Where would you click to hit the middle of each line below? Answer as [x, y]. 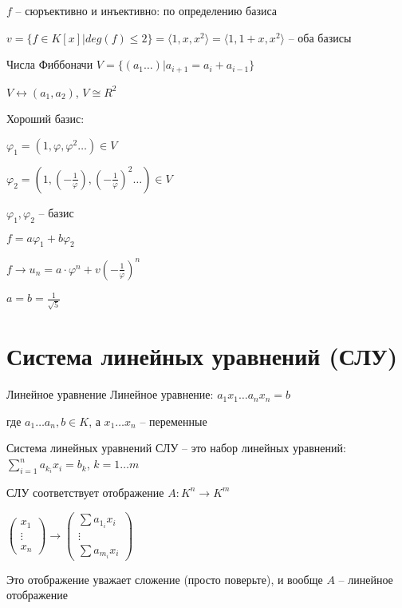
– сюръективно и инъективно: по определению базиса [146, 10]
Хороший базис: [45, 119]
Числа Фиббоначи [50, 64]
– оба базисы [320, 37]
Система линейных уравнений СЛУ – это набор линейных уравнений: [176, 448]
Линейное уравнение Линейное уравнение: [110, 394]
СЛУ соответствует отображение [85, 492]
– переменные [173, 421]
